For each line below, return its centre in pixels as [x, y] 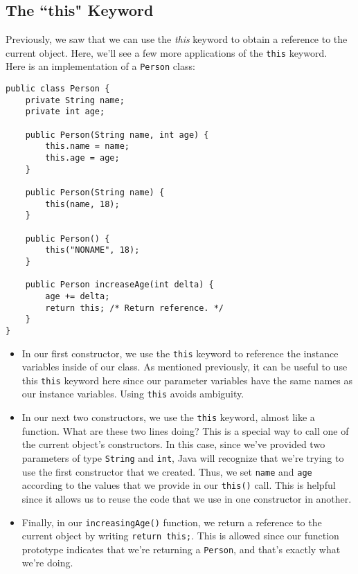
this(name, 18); [82, 204]
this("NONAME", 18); [92, 250]
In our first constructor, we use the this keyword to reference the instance [180, 353]
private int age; [65, 112]
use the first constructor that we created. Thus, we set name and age [167, 471]
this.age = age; [82, 158]
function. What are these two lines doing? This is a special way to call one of [185, 430]
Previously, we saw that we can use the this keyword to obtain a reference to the [177, 39]
